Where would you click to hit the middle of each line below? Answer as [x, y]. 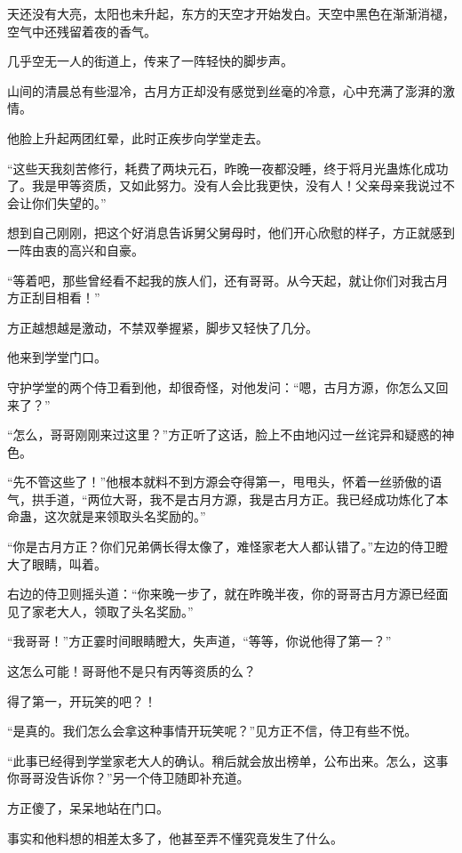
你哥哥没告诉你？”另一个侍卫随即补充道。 [128, 778]
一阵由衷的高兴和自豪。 [76, 249]
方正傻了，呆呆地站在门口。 [88, 808]
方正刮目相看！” [54, 298]
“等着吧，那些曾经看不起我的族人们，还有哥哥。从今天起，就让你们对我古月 [228, 280]
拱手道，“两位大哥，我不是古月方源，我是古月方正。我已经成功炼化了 [234, 499]
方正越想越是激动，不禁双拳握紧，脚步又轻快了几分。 [163, 327]
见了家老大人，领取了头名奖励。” [100, 611]
